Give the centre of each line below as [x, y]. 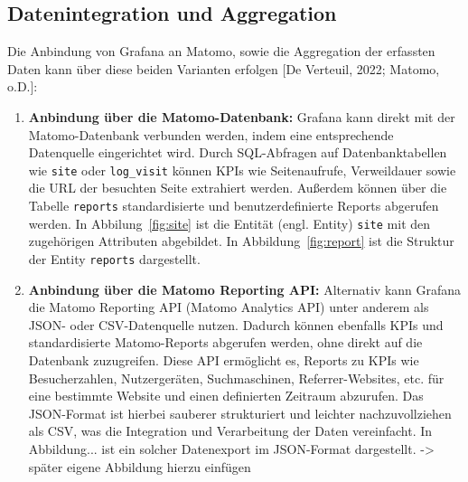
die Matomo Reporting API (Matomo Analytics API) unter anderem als [229, 307]
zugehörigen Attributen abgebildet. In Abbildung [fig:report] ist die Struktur [241, 241]
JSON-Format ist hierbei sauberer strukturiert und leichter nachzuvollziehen [240, 413]
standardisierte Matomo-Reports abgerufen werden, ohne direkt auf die [225, 342]
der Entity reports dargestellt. [114, 258]
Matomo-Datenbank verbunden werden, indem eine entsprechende [211, 134]
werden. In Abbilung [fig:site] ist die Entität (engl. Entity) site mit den [229, 223]
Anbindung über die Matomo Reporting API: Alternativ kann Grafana [245, 289]
